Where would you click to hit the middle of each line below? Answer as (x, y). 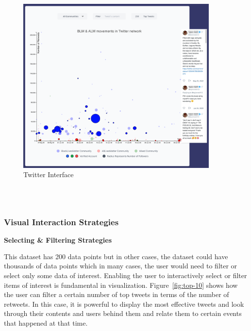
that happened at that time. (46, 323)
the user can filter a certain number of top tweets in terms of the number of (117, 294)
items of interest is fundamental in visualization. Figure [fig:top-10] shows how (121, 285)
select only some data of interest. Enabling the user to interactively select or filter (125, 275)
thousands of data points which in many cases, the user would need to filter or (121, 266)
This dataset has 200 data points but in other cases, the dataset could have (116, 256)
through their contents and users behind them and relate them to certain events (123, 313)
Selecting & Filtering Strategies (58, 240)
